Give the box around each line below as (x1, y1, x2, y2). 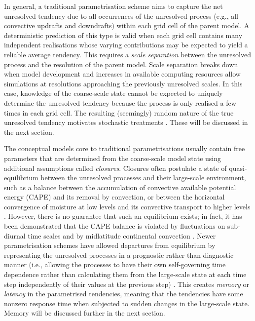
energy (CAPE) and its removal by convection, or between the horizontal (4, 192, 225, 202)
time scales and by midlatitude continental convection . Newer (28, 230, 216, 241)
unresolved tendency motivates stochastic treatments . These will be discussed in (4, 117, 248, 127)
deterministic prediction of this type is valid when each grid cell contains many (4, 30, 243, 40)
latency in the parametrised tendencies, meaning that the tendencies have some (4, 288, 243, 299)
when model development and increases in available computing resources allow (4, 69, 241, 79)
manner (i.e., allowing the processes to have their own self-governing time (4, 259, 226, 270)
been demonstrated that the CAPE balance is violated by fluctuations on (4, 221, 225, 231)
